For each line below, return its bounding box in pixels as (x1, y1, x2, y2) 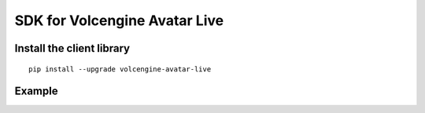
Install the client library (14, 42, 130, 55)
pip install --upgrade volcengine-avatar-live (28, 64, 212, 74)
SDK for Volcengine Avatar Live (14, 12, 224, 29)
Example (14, 85, 58, 98)
